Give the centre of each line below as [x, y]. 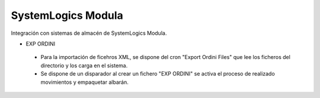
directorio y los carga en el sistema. [84, 66]
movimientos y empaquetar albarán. [84, 82]
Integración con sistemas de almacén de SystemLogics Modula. [89, 33]
